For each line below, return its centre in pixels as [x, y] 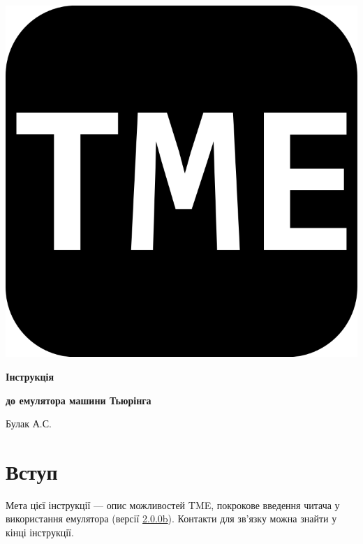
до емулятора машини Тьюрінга [79, 400]
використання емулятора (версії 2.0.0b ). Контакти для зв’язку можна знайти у [171, 519]
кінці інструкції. [40, 532]
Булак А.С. [29, 424]
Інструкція [30, 376]
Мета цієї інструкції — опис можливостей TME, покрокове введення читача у [173, 505]
